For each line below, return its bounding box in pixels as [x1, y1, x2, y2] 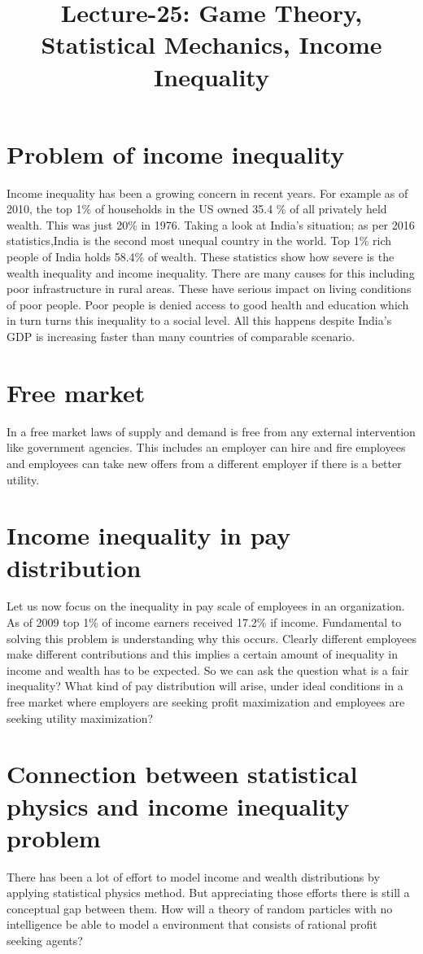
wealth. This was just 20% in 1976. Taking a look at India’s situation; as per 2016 [7, 216, 415, 233]
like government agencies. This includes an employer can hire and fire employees [7, 439, 406, 456]
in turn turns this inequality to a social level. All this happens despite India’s [7, 312, 392, 329]
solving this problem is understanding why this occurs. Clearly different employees [7, 629, 416, 646]
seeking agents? [7, 932, 83, 949]
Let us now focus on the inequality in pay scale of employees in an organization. [7, 597, 405, 615]
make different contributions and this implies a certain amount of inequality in [7, 645, 399, 663]
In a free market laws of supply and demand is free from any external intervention [7, 422, 416, 440]
